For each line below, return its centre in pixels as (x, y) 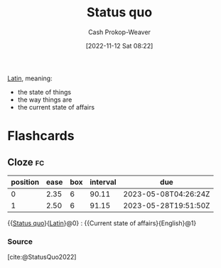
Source (20, 241)
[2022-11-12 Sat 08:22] (119, 45)
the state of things (44, 92)
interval (103, 182)
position (25, 182)
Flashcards (41, 136)
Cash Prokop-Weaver (119, 32)
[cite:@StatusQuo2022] (42, 257)
